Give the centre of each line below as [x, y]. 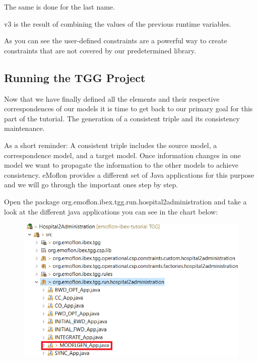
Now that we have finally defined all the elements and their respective [112, 98]
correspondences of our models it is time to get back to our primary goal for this [128, 109]
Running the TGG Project [75, 77]
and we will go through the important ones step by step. [91, 185]
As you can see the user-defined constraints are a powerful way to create [116, 41]
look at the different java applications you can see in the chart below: [111, 211]
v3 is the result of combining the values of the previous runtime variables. [118, 23]
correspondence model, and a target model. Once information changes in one [122, 155]
